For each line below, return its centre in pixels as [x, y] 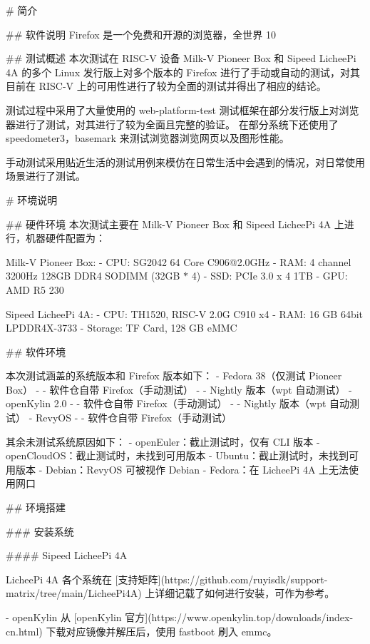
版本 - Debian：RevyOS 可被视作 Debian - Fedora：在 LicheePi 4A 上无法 [182, 469]
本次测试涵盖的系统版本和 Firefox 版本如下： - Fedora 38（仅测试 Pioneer [174, 375]
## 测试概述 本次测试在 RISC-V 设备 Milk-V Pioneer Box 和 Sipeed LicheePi [181, 58]
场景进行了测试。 [46, 176]
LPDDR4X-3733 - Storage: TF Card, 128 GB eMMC [122, 328]
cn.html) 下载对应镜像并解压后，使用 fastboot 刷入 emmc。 [142, 631]
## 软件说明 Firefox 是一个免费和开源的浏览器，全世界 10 [141, 34]
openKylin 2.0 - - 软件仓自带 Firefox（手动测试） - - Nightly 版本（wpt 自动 [178, 403]
